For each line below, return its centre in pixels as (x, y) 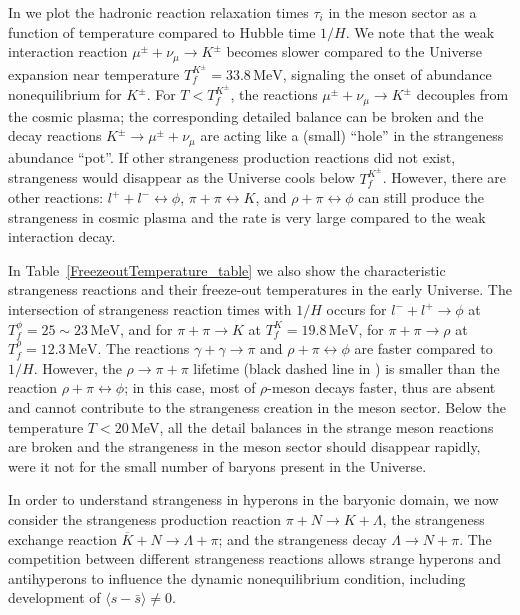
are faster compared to (423, 348)
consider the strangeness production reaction (145, 519)
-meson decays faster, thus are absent (381, 387)
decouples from (462, 94)
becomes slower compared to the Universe (354, 51)
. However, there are (444, 177)
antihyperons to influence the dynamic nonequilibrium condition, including (237, 577)
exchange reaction (62, 538)
